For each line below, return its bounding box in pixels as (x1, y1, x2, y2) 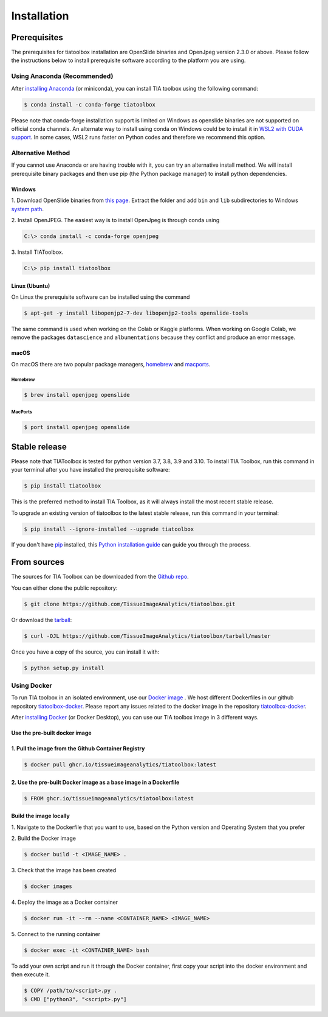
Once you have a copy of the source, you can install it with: (11, 648, 160, 655)
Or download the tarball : (11, 616, 72, 623)
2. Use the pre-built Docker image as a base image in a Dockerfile (11, 778, 180, 786)
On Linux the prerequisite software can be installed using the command (11, 293, 190, 301)
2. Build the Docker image (11, 834, 76, 842)
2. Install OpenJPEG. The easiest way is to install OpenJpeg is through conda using (11, 217, 220, 224)
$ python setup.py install (24, 664, 104, 671)
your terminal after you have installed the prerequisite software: (11, 466, 170, 474)
